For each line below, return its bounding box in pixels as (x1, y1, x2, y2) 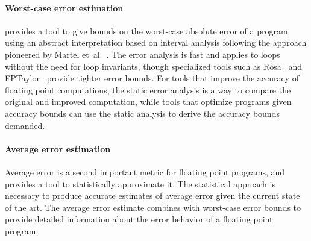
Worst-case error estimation (5, 1, 124, 14)
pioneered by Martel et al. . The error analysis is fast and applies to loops (5, 48, 280, 60)
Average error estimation (5, 142, 111, 155)
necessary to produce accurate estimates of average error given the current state (5, 189, 300, 202)
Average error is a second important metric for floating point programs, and (5, 165, 285, 178)
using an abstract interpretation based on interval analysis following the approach (5, 36, 307, 49)
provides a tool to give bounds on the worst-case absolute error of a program (5, 24, 288, 37)
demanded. (5, 119, 45, 131)
